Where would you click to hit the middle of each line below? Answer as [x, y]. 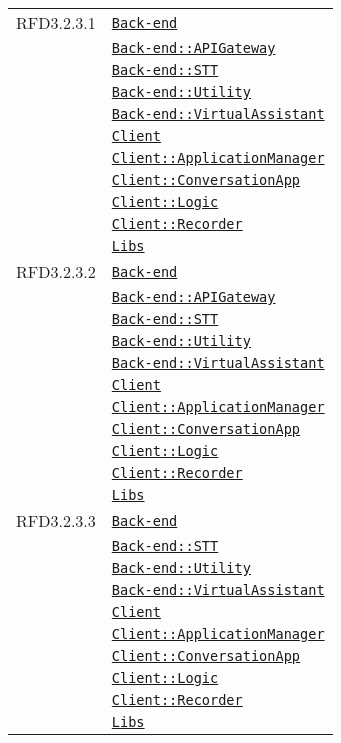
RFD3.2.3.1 [56, 22]
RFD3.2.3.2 [56, 271]
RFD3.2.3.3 [56, 520]
